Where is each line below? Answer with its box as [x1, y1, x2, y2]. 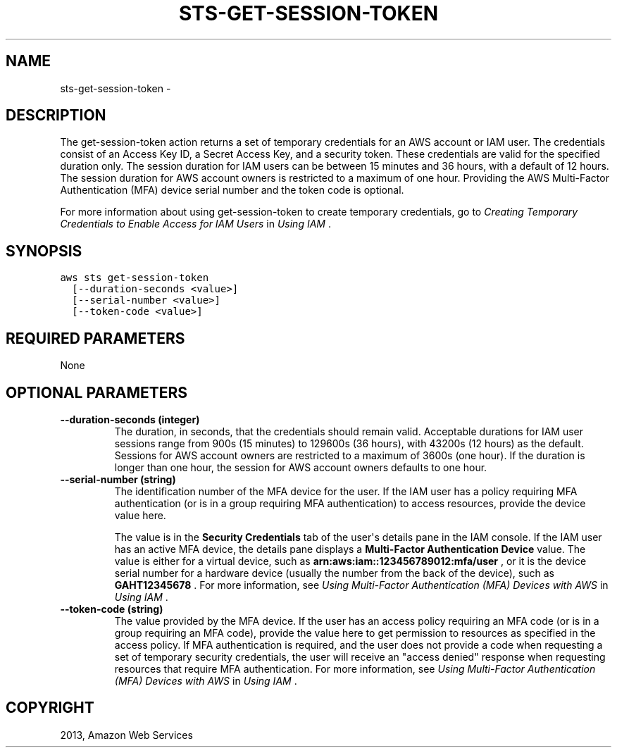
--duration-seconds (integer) [60, 413, 200, 425]
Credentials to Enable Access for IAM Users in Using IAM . [60, 218, 331, 230]
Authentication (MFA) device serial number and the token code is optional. [60, 184, 404, 197]
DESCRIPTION [6, 106, 106, 125]
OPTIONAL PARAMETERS [6, 383, 188, 402]
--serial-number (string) [60, 473, 176, 485]
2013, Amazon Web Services [60, 728, 193, 741]
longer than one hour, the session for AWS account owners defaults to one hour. [114, 461, 487, 473]
